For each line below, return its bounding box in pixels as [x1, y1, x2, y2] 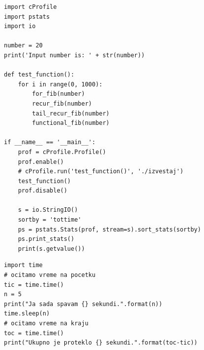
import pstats [4, 13, 50, 20]
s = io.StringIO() [18, 206, 78, 214]
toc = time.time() [4, 329, 64, 337]
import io [4, 23, 36, 30]
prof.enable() [18, 158, 64, 165]
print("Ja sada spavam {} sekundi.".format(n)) [4, 300, 163, 308]
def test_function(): [4, 71, 75, 78]
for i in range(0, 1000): [18, 80, 103, 88]
